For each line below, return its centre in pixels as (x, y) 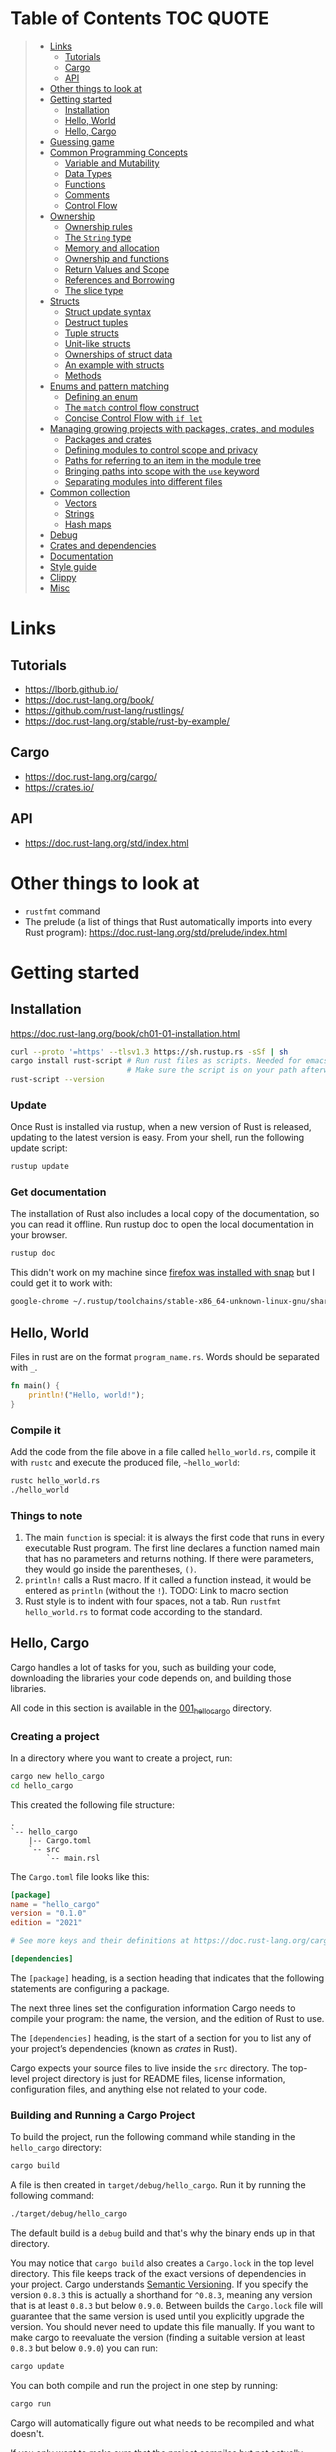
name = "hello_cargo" (55, 1904)
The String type (98, 237)
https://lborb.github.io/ (71, 689)
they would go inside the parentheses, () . (110, 1569)
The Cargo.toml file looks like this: (80, 1876)
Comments (87, 194)
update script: (39, 1148)
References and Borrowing (119, 279)
